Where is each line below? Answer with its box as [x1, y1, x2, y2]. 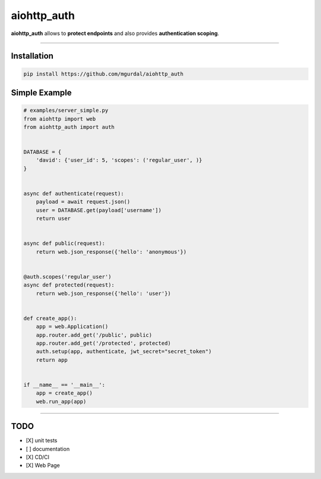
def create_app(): [23, 315, 77, 322]
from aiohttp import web [23, 115, 96, 122]
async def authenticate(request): [23, 190, 124, 197]
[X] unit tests [26, 437, 58, 444]
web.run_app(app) [36, 398, 87, 405]
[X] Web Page [26, 462, 61, 469]
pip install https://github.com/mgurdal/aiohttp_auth [23, 70, 184, 77]
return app [36, 357, 68, 363]
